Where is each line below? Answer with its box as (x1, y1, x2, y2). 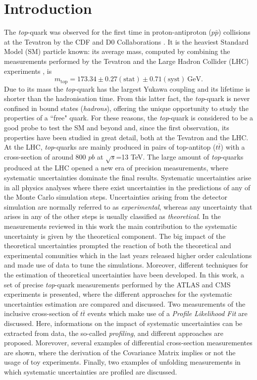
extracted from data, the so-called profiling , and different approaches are (4, 327, 224, 338)
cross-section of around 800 (4, 151, 86, 162)
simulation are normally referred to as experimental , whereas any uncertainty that (4, 201, 253, 212)
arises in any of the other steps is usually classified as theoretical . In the (4, 211, 221, 221)
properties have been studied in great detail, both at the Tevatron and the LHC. (4, 132, 249, 142)
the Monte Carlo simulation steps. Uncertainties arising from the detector (4, 192, 227, 202)
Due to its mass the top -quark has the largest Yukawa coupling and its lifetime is (4, 83, 250, 94)
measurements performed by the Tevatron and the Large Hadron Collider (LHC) (4, 55, 249, 66)
